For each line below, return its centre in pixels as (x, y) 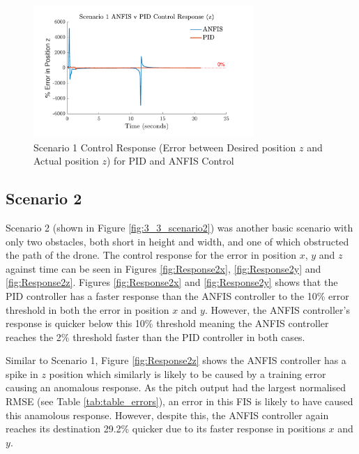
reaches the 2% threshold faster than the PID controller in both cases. (155, 336)
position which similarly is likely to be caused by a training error (188, 373)
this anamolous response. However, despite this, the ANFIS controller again (167, 415)
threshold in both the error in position (87, 309)
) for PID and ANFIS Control (170, 161)
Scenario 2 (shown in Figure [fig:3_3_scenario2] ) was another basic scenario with (179, 227)
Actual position (66, 161)
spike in (22, 373)
